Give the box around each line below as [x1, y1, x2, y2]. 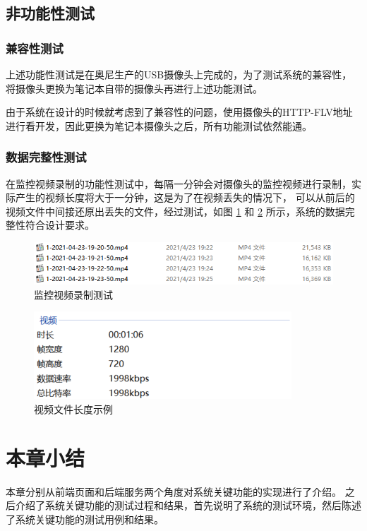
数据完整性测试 [6, 148, 87, 166]
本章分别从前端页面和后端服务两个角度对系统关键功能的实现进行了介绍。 [6, 484, 342, 499]
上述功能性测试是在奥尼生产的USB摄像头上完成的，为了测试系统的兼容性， [6, 67, 352, 81]
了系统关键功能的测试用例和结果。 [6, 511, 164, 526]
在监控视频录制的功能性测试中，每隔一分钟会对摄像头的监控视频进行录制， [6, 176, 351, 191]
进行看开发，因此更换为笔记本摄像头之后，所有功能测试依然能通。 [6, 118, 312, 133]
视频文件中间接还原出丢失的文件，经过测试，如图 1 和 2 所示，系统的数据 [6, 203, 345, 218]
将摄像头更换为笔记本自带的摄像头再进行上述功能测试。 [6, 80, 263, 95]
